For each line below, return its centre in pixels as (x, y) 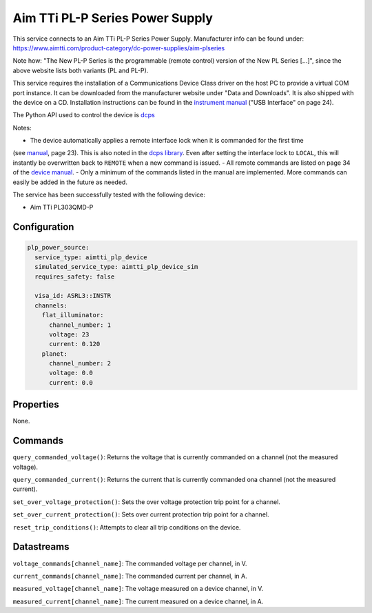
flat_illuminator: (73, 315)
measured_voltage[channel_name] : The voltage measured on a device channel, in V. (138, 589)
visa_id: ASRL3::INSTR (73, 296)
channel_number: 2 (80, 363)
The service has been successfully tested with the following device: (109, 195)
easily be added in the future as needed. (70, 182)
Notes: (22, 128)
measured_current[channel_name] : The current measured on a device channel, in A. (138, 601)
